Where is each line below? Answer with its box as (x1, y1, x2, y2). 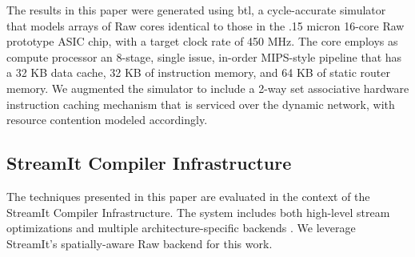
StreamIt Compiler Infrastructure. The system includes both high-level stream (6, 203, 390, 220)
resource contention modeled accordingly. (6, 111, 208, 128)
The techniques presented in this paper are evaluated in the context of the (6, 187, 370, 204)
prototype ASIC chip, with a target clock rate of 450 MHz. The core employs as (6, 33, 398, 50)
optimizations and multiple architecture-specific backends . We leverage (6, 219, 356, 236)
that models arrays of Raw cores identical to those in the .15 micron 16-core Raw (6, 17, 405, 34)
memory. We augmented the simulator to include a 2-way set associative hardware (6, 79, 409, 96)
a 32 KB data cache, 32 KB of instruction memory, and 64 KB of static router (6, 64, 390, 81)
